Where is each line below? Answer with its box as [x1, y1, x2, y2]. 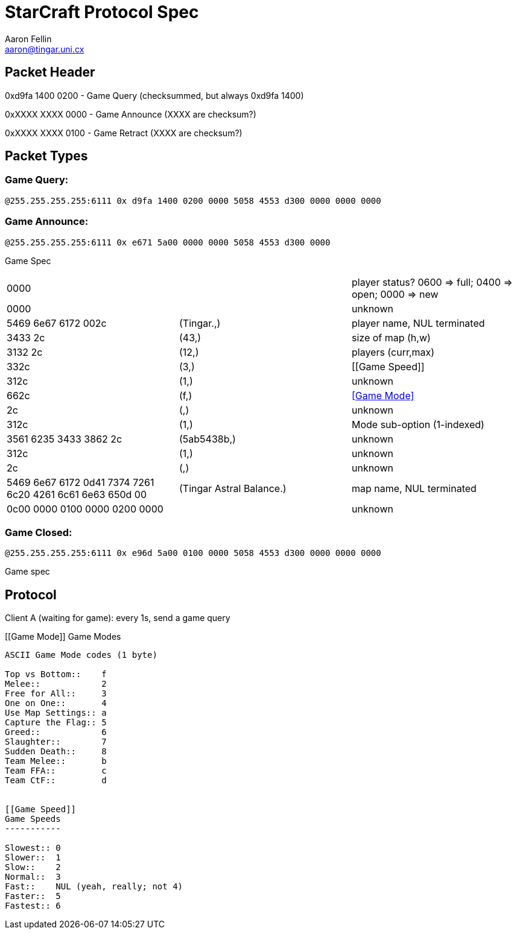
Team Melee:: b [5, 756, 107, 766]
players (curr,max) [351, 346, 435, 358]
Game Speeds [5, 814, 61, 824]
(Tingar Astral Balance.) [179, 482, 287, 494]
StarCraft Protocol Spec [5, 2, 199, 22]
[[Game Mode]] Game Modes [5, 631, 121, 642]
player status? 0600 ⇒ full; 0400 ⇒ [351, 276, 513, 288]
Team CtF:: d [5, 775, 107, 786]
